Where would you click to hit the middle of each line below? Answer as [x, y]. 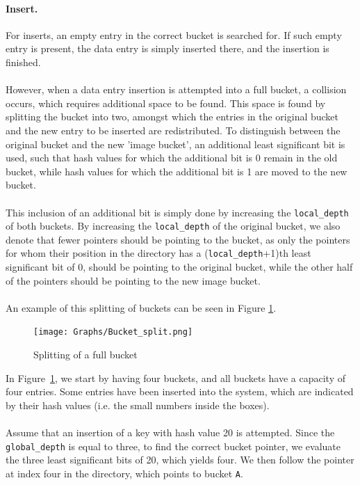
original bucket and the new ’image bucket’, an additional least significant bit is [175, 144]
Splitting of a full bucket [85, 355]
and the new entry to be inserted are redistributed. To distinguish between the [173, 130]
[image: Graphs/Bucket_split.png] [113, 332]
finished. [23, 62]
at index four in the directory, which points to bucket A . [124, 473]
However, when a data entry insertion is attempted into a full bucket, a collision [176, 89]
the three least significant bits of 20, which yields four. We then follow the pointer [180, 460]
